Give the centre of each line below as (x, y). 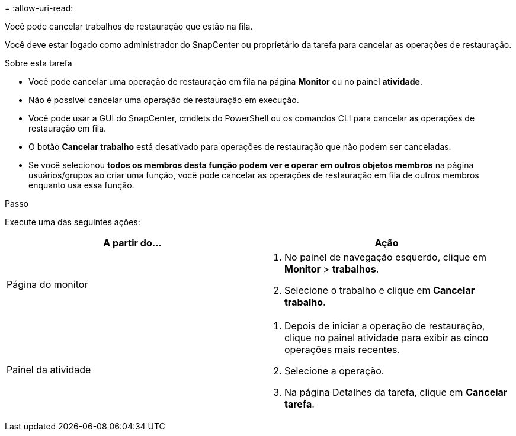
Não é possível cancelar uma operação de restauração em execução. (164, 100)
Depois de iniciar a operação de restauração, (385, 326)
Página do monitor (47, 284)
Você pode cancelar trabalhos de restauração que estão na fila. (129, 26)
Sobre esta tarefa (39, 63)
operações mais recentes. (342, 350)
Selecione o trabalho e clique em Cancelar (380, 290)
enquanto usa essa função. (81, 185)
